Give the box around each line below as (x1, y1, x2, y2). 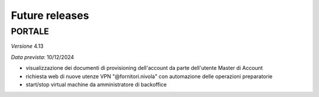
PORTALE (11, 26, 50, 37)
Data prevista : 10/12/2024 (11, 53, 74, 60)
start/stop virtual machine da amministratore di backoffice (25, 80, 167, 88)
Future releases (11, 9, 89, 22)
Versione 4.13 (11, 43, 44, 50)
